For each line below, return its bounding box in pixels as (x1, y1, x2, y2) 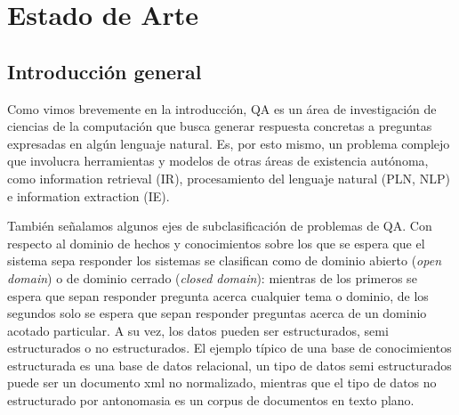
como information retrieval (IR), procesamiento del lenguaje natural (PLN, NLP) (7, 168, 450, 187)
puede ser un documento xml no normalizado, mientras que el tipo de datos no (7, 373, 437, 392)
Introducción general (7, 57, 202, 85)
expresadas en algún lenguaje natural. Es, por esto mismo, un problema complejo (7, 134, 450, 152)
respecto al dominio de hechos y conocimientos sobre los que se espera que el (7, 233, 425, 252)
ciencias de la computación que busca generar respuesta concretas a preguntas (7, 117, 432, 135)
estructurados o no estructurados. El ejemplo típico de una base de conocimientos (7, 338, 452, 357)
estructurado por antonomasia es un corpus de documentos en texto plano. (7, 391, 415, 410)
